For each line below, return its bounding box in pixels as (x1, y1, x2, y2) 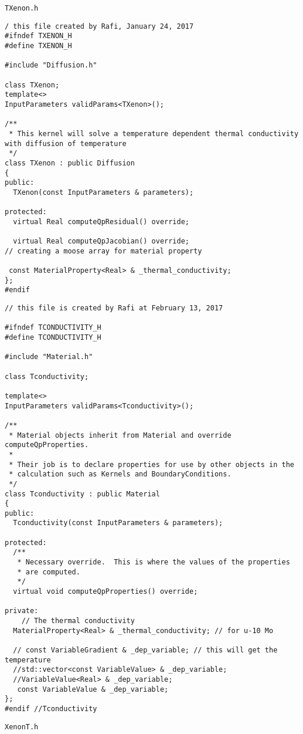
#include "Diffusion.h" (5, 61, 97, 70)
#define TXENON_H (5, 41, 72, 50)
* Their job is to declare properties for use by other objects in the (9, 460, 294, 469)
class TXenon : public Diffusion (5, 158, 135, 167)
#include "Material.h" (5, 353, 93, 361)
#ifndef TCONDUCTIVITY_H (5, 323, 101, 332)
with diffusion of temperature (5, 139, 127, 148)
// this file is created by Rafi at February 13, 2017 (5, 304, 223, 313)
